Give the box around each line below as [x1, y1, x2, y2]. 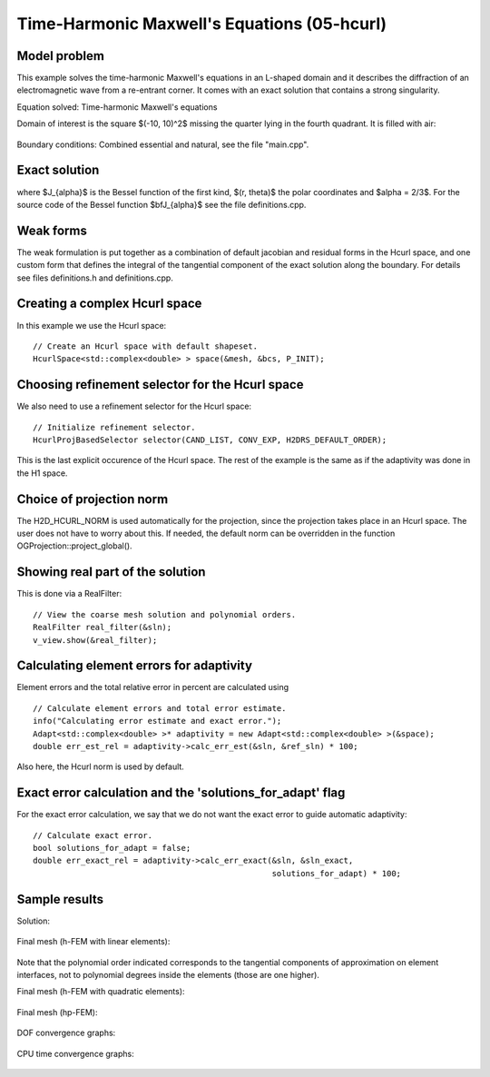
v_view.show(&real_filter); [33, 635, 158, 645]
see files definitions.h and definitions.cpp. [16, 272, 174, 283]
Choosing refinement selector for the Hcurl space [16, 377, 304, 392]
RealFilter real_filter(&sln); [33, 622, 172, 633]
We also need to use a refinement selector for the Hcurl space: [16, 400, 252, 412]
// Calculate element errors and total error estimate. [33, 703, 287, 713]
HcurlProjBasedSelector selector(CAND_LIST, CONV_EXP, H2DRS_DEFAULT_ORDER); [33, 434, 387, 445]
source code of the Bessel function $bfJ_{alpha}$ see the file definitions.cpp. [16, 199, 307, 210]
